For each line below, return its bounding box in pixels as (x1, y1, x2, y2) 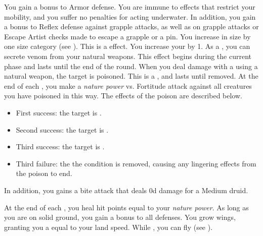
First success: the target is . (16, 107, 102, 117)
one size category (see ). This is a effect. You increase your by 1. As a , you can (4, 41, 250, 51)
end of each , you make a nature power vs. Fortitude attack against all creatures (4, 80, 252, 91)
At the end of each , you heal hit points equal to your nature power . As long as (4, 202, 249, 212)
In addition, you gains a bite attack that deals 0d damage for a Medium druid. (4, 185, 248, 195)
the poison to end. (16, 168, 72, 179)
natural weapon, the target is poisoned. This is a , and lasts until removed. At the (4, 71, 258, 81)
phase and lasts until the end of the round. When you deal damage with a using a (4, 61, 258, 71)
